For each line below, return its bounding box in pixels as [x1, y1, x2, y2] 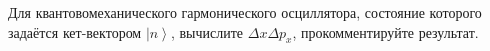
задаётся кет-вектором [8, 21, 142, 42]
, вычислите [170, 21, 244, 42]
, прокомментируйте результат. [292, 21, 479, 42]
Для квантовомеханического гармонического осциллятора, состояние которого [8, 2, 482, 22]
